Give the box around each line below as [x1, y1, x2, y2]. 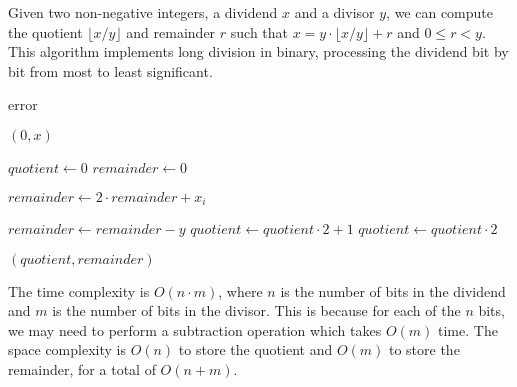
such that [230, 21, 289, 42]
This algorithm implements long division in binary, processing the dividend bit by [8, 41, 509, 62]
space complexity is [8, 339, 126, 360]
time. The [438, 319, 498, 340]
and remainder [126, 21, 216, 42]
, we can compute [386, 2, 493, 22]
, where [218, 280, 263, 301]
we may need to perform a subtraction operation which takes [8, 319, 382, 340]
